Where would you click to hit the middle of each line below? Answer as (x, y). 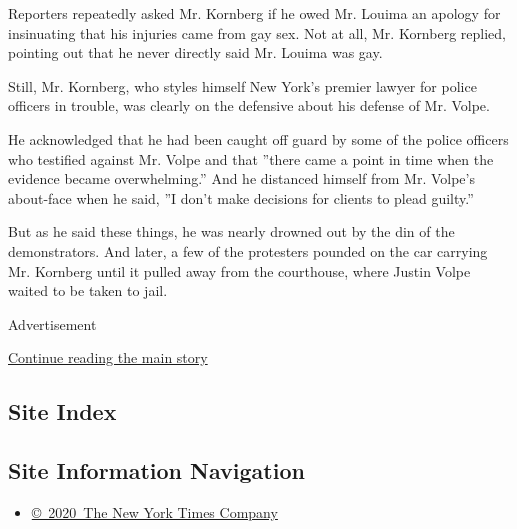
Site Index (62, 411)
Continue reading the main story (108, 357)
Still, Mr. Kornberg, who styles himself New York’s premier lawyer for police (242, 85)
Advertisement (52, 323)
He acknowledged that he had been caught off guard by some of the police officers (258, 138)
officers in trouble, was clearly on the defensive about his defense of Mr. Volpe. (249, 105)
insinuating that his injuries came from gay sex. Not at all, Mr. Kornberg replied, (257, 32)
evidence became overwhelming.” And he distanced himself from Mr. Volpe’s (241, 178)
